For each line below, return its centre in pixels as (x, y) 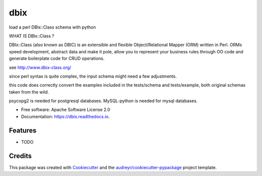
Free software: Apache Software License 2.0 (66, 110)
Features (23, 130)
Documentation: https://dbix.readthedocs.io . (65, 116)
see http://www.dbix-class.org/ (40, 67)
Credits (20, 156)
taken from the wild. (29, 92)
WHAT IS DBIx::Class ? (32, 36)
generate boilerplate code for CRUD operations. (57, 59)
